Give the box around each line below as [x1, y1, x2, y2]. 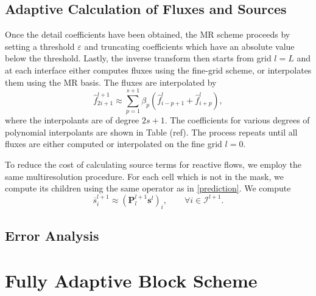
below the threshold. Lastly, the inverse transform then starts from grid [5, 52, 272, 64]
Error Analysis [5, 226, 99, 245]
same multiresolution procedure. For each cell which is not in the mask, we [5, 170, 284, 182]
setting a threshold [5, 40, 75, 52]
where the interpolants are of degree [5, 114, 139, 126]
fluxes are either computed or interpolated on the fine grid [5, 137, 222, 150]
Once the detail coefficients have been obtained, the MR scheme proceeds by [5, 28, 290, 41]
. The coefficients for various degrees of [164, 114, 310, 126]
